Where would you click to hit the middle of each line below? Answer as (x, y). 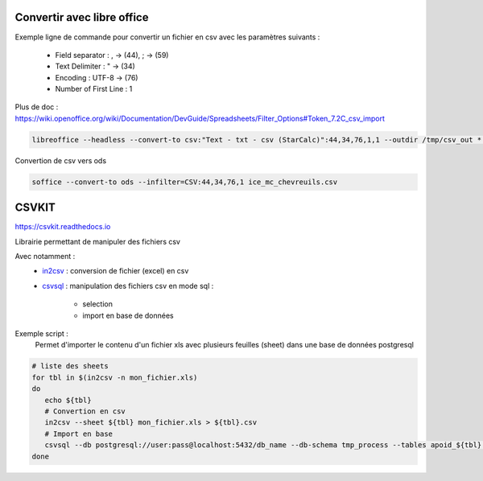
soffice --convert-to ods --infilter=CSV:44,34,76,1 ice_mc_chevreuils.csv (185, 182)
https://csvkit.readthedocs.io (63, 227)
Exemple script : (41, 334)
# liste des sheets (70, 366)
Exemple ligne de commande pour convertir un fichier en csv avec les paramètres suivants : (167, 37)
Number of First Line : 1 (94, 89)
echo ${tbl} (68, 400)
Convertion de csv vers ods (61, 160)
